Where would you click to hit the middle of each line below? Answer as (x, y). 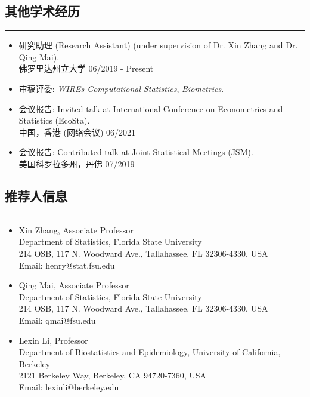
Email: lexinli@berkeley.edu (69, 387)
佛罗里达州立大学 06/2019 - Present (86, 68)
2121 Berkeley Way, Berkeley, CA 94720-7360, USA (113, 375)
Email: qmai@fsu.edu (57, 320)
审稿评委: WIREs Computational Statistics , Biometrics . (121, 88)
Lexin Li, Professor (53, 340)
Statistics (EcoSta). (54, 120)
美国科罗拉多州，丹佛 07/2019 (77, 163)
